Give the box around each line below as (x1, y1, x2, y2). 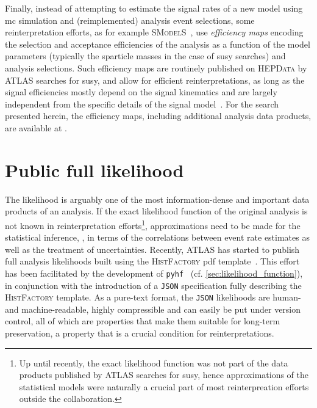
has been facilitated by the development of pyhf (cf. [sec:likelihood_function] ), (5, 266, 303, 279)
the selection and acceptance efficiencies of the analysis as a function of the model (5, 37, 310, 50)
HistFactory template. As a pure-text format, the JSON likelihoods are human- (5, 291, 301, 304)
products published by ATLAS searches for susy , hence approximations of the (19, 368, 308, 381)
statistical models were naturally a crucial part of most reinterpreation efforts (19, 380, 309, 393)
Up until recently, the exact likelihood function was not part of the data (19, 356, 288, 369)
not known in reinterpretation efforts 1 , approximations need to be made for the (5, 217, 301, 231)
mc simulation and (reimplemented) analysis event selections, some (5, 13, 255, 26)
